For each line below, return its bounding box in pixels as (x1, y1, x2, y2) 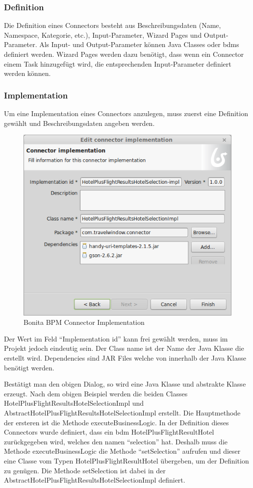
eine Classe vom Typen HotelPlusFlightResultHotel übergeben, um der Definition (4, 455, 249, 465)
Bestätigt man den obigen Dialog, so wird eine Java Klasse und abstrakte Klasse (4, 379, 246, 389)
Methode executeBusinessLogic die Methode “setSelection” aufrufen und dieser (4, 446, 241, 456)
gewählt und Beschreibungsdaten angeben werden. (4, 118, 155, 128)
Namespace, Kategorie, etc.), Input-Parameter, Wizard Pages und (4, 29, 202, 40)
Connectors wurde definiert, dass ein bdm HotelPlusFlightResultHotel (4, 427, 214, 437)
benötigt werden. (4, 362, 54, 372)
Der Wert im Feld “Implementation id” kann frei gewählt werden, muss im (4, 333, 228, 343)
